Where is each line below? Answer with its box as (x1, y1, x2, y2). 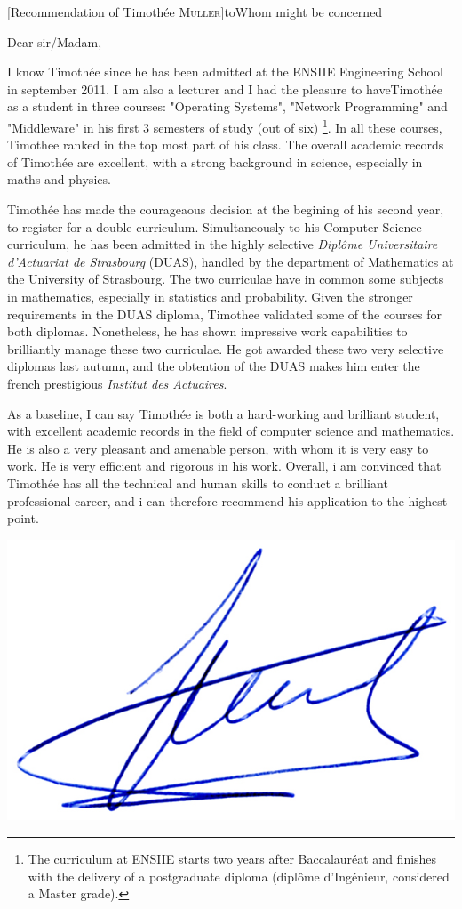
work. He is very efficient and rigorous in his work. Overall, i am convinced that (7, 456, 442, 475)
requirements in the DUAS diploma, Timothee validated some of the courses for (7, 304, 442, 323)
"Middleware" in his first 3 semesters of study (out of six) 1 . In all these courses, (7, 115, 442, 136)
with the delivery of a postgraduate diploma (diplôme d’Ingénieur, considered (28, 866, 450, 885)
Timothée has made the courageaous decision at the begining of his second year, (7, 200, 444, 218)
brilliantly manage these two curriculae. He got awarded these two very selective (7, 339, 444, 358)
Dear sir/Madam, (7, 32, 102, 51)
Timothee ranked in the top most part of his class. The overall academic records (7, 135, 444, 154)
